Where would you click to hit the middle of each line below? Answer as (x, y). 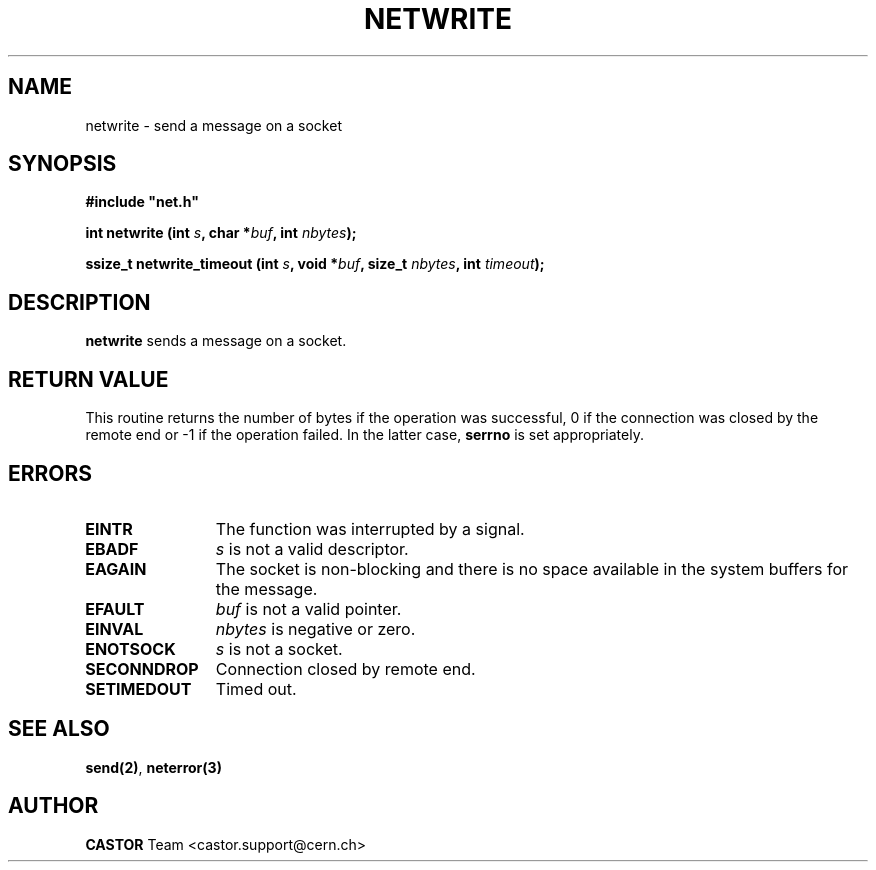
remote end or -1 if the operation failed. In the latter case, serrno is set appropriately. (364, 435)
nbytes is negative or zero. (315, 628)
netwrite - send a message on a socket (213, 125)
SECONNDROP (142, 668)
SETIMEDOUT (138, 688)
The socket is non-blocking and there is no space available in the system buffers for (532, 568)
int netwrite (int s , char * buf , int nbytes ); (221, 233)
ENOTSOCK (130, 648)
